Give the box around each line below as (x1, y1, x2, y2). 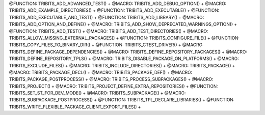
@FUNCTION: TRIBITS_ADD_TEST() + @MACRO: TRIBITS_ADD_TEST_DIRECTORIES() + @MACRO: (9, 28, 209, 34)
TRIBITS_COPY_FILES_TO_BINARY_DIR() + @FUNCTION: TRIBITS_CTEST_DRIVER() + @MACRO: (9, 42, 204, 48)
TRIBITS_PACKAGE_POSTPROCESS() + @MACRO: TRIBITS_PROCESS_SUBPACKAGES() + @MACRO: (9, 76, 213, 82)
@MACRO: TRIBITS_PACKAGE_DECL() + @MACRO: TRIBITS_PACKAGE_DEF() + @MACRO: (9, 69, 192, 75)
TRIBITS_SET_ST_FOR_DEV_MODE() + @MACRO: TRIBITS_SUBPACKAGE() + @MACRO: (9, 90, 186, 96)
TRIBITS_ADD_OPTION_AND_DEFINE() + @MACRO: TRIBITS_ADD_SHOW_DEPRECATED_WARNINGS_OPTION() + (9, 21, 238, 27)
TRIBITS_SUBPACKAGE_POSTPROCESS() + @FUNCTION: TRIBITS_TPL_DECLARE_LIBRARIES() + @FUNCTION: (9, 97, 235, 103)
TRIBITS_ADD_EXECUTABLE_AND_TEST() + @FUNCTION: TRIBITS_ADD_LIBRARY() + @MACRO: (9, 14, 204, 20)
